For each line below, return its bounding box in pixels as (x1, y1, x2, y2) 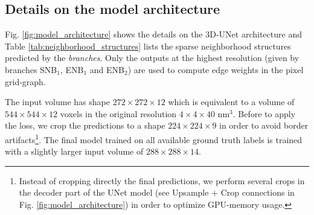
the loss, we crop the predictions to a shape (5, 119, 165, 132)
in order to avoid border (219, 119, 309, 132)
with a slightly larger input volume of (5, 145, 144, 158)
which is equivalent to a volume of (168, 95, 295, 108)
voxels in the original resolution (60, 107, 177, 120)
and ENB (89, 63, 124, 75)
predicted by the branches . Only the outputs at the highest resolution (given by (5, 51, 300, 64)
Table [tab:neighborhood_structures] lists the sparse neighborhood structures (5, 39, 291, 52)
